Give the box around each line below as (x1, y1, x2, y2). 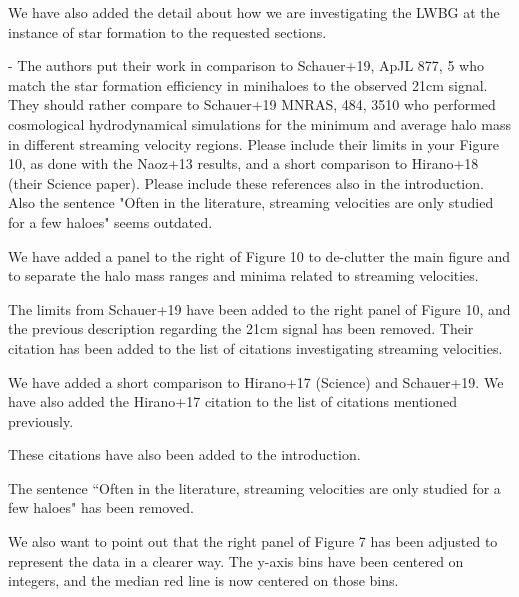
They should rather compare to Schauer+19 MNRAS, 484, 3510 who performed (8, 94, 496, 115)
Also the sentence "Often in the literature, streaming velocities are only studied (8, 192, 494, 213)
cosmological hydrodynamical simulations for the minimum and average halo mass (8, 113, 511, 134)
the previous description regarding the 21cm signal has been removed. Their (8, 318, 474, 339)
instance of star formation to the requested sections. (8, 21, 327, 42)
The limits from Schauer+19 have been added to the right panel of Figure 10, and (8, 298, 511, 319)
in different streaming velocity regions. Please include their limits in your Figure (8, 133, 499, 154)
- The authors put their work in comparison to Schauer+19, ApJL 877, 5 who (8, 55, 484, 76)
